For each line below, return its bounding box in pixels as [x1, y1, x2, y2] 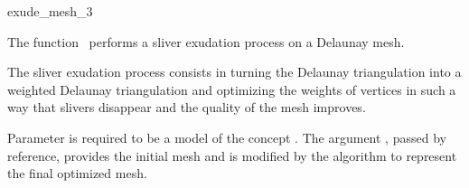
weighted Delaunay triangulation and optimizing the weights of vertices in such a [7, 80, 456, 99]
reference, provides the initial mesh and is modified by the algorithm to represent [7, 146, 457, 164]
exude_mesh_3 [7, 2, 93, 20]
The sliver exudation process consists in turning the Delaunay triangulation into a [7, 62, 462, 81]
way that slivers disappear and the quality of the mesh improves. [7, 98, 366, 117]
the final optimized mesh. [7, 164, 147, 183]
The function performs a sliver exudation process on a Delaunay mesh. [7, 32, 405, 51]
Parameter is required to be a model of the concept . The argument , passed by [7, 127, 446, 146]
